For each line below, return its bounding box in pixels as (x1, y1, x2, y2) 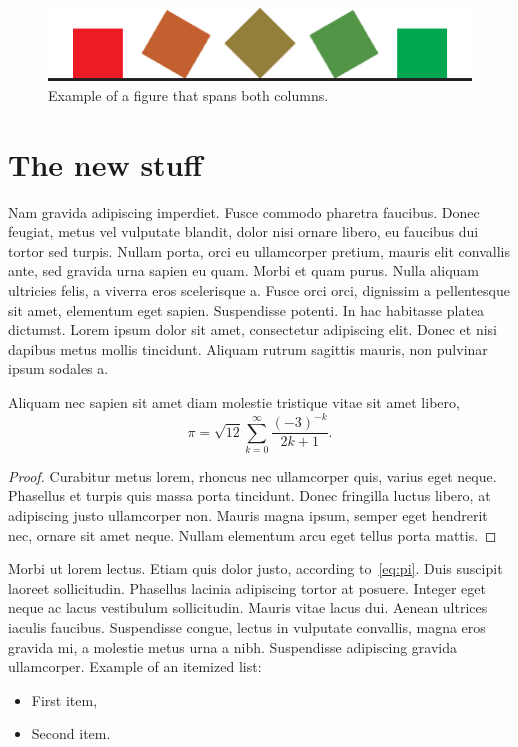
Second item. (31, 723, 111, 744)
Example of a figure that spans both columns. (48, 84, 329, 105)
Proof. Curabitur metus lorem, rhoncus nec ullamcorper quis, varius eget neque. (8, 465, 497, 486)
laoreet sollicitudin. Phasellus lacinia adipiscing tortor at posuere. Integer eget (8, 577, 486, 598)
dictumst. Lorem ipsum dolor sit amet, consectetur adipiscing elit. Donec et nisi (8, 319, 497, 340)
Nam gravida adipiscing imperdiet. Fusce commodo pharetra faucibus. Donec (8, 201, 480, 222)
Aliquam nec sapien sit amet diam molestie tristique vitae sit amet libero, (8, 391, 460, 412)
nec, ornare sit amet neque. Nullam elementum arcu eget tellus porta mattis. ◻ (8, 524, 497, 545)
